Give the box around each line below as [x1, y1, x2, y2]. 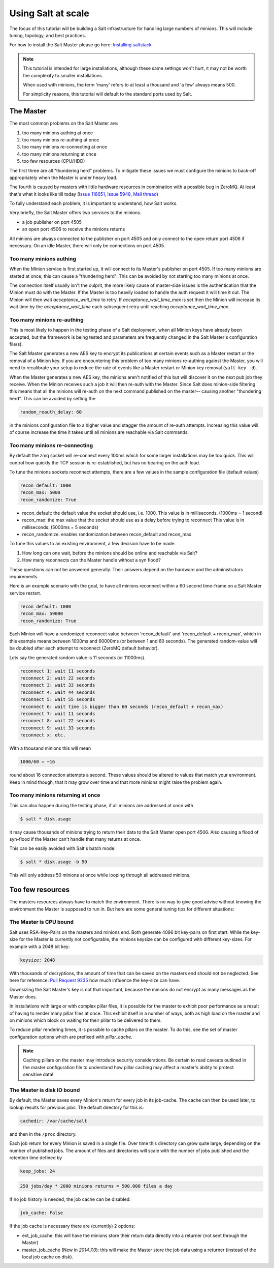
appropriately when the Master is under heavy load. [9, 174, 118, 181]
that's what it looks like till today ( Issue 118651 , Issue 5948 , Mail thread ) [9, 191, 158, 197]
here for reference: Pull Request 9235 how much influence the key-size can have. [9, 977, 180, 983]
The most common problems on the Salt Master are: [9, 120, 119, 127]
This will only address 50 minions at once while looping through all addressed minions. [9, 872, 191, 878]
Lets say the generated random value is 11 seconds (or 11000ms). [9, 654, 146, 661]
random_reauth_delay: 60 [20, 409, 82, 415]
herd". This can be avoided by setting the [9, 395, 96, 401]
